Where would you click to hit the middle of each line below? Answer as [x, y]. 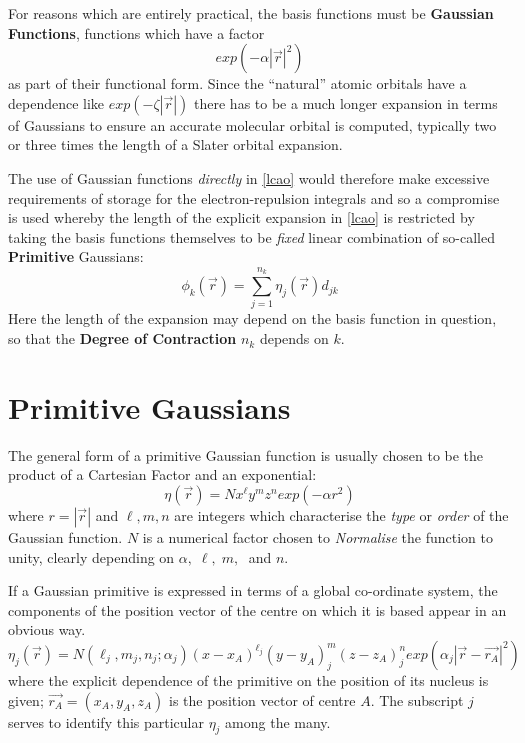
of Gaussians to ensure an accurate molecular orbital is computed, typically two [252, 124]
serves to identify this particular [106, 721]
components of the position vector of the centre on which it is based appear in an [257, 609]
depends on [294, 338]
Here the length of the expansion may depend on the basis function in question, [252, 318]
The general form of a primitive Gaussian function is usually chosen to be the [246, 454]
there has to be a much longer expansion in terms [346, 102]
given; [26, 699]
